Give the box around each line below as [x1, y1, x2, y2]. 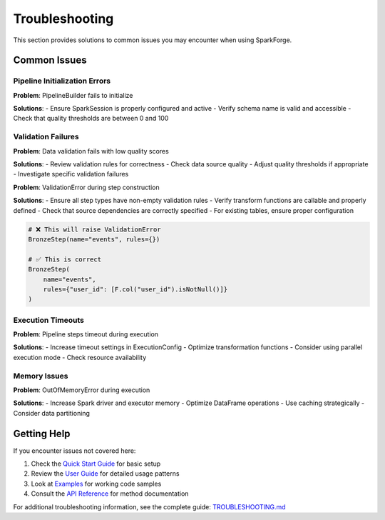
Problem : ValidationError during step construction [13, 183, 160, 191]
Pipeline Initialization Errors [13, 76, 111, 86]
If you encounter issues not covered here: [13, 446, 136, 455]
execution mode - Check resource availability [13, 353, 147, 361]
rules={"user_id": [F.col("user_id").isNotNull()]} [43, 285, 228, 293]
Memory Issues [13, 371, 68, 381]
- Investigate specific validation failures [13, 170, 129, 179]
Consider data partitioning [13, 409, 91, 417]
